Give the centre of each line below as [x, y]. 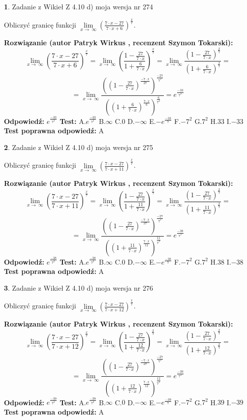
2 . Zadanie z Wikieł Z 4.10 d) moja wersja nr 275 [79, 147]
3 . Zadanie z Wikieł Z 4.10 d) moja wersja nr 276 [79, 287]
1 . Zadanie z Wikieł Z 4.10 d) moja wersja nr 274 [79, 6]
